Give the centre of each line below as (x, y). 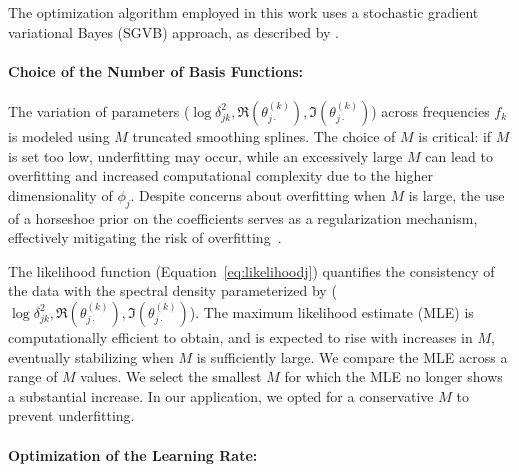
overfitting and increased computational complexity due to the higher (220, 175)
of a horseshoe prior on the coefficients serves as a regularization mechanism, (243, 217)
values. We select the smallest (171, 376)
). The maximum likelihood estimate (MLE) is (331, 311)
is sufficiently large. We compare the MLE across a (352, 356)
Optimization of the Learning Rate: (133, 454)
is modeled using (59, 135)
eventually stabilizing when (91, 356)
